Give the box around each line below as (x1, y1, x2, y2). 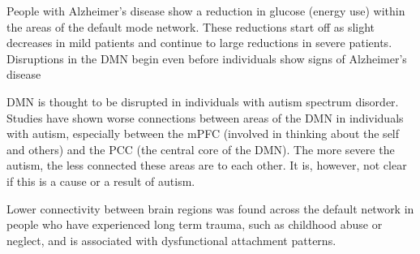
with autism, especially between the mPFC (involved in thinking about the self (6, 125, 400, 142)
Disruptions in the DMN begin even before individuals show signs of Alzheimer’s (6, 50, 407, 67)
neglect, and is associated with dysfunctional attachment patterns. (6, 231, 336, 248)
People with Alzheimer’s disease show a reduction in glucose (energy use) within (6, 2, 405, 19)
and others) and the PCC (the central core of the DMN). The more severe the (6, 140, 395, 157)
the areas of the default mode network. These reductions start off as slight (6, 18, 375, 35)
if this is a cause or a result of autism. (6, 172, 195, 189)
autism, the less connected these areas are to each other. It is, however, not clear (6, 157, 407, 174)
